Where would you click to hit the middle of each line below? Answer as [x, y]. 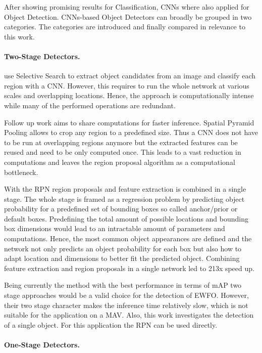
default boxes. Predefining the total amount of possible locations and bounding [126, 218]
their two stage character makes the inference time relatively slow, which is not [126, 305]
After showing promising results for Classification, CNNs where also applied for [127, 7]
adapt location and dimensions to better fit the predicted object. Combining [122, 258]
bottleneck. [21, 172]
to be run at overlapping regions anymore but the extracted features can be [121, 142]
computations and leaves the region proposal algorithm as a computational [120, 162]
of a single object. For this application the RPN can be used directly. [111, 324]
